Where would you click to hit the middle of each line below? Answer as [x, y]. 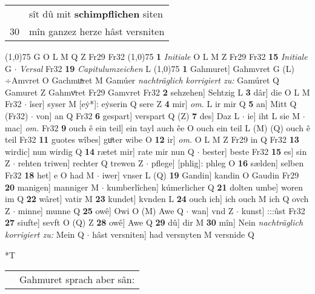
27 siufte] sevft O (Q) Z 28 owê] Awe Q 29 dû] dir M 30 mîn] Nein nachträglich [154, 222]
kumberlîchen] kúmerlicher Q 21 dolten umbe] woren [205, 187]
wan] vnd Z [213, 210]
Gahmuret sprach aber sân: [77, 279]
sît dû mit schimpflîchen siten [96, 14]
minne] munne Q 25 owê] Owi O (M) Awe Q [101, 210]
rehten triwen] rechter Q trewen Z [81, 163]
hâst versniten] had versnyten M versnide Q [173, 234]
